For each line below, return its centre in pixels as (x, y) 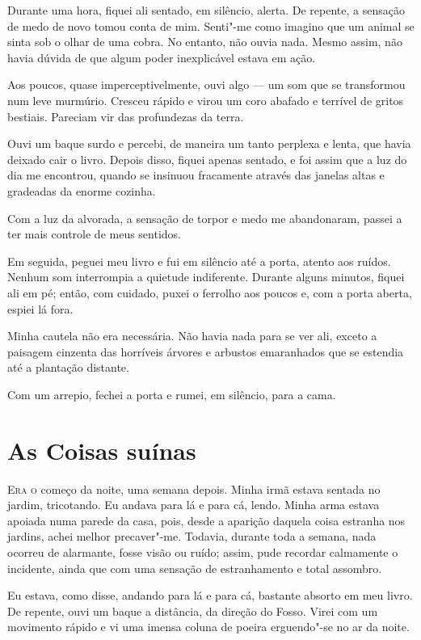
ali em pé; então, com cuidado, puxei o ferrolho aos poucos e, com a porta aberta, (210, 292)
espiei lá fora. (40, 308)
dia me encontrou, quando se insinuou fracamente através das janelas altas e (196, 175)
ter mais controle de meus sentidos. (95, 234)
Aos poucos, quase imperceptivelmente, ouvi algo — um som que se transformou (206, 84)
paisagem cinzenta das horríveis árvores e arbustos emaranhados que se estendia (206, 351)
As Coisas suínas (102, 450)
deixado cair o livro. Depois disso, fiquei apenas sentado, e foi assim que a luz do (207, 159)
